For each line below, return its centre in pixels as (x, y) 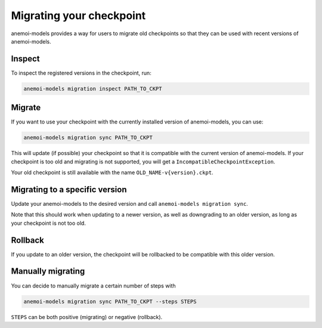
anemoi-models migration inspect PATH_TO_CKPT (93, 89)
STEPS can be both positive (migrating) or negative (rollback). (87, 317)
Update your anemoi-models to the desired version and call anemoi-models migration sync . (130, 203)
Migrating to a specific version (69, 189)
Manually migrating (48, 271)
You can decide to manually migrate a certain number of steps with (93, 286)
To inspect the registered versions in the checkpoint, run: (81, 73)
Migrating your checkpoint (78, 16)
